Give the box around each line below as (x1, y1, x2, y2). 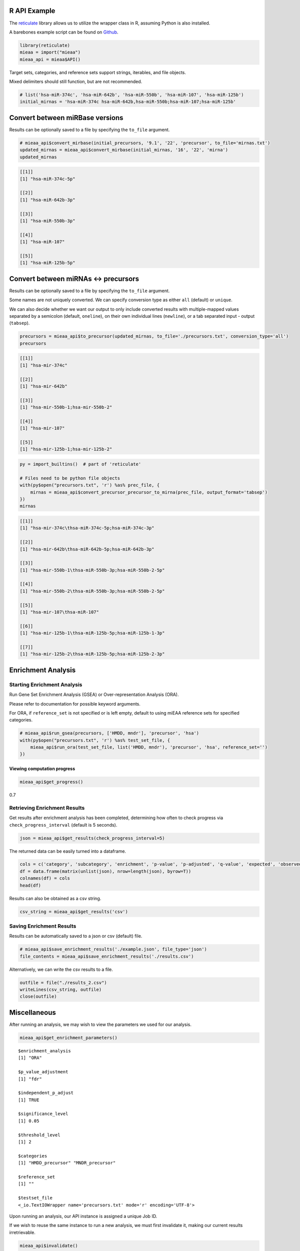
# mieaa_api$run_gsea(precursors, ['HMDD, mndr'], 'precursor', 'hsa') (19, 731, 199, 736)
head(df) (19, 882, 41, 888)
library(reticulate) (19, 43, 70, 48)
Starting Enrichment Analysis (9, 681, 82, 688)
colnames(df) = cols (19, 876, 70, 881)
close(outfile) (19, 994, 57, 999)
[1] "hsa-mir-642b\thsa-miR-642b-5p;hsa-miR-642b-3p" (19, 546, 154, 552)
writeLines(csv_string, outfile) (19, 987, 102, 993)
